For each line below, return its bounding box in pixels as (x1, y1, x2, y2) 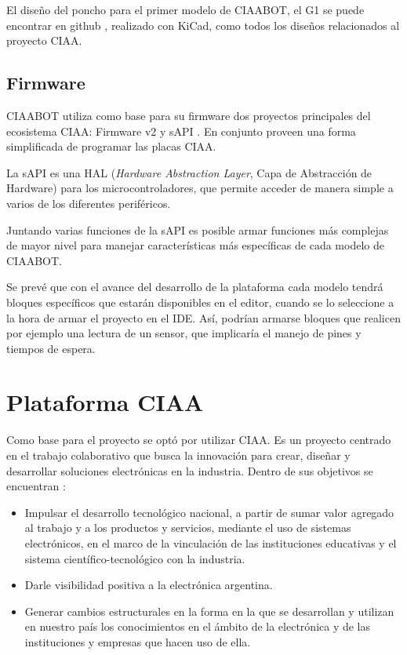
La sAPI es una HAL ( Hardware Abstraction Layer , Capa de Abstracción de (6, 164, 372, 180)
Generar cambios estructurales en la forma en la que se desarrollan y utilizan (24, 602, 394, 619)
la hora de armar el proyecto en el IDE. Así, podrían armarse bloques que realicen (6, 309, 401, 326)
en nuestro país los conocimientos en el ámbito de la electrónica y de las (24, 618, 371, 635)
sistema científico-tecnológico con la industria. (24, 550, 245, 566)
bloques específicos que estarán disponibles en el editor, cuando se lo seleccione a (6, 293, 394, 310)
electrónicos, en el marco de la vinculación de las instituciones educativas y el (24, 534, 397, 551)
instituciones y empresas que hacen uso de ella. (24, 633, 251, 650)
